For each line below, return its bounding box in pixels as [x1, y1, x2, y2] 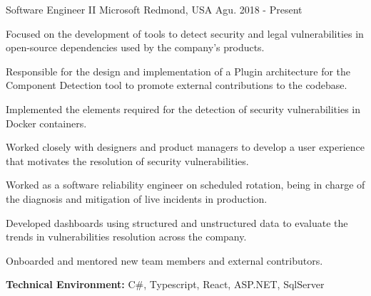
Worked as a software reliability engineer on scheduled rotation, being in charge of [6, 177, 365, 192]
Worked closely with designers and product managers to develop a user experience [6, 139, 365, 154]
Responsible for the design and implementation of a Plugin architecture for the [6, 63, 351, 78]
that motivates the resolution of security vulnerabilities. [6, 153, 249, 168]
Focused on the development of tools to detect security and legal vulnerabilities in [6, 26, 364, 41]
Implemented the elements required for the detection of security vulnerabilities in [6, 101, 361, 116]
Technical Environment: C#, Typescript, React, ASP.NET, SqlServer [6, 277, 325, 292]
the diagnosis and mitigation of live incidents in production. [6, 191, 268, 206]
